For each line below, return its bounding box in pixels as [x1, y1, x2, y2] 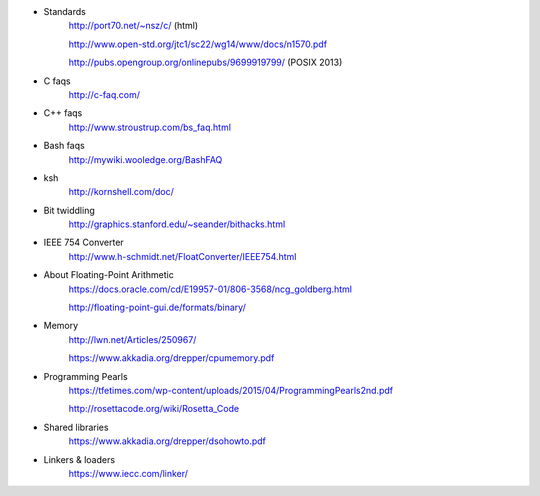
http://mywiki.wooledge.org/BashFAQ [68, 153, 223, 165]
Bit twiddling [43, 204, 95, 216]
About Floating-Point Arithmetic [43, 269, 174, 281]
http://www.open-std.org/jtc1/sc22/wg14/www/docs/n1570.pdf [68, 38, 328, 50]
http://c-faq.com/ [68, 88, 140, 100]
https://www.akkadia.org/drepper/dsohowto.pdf [68, 435, 267, 447]
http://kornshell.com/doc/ [68, 186, 175, 198]
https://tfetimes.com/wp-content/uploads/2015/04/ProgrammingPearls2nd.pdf [68, 384, 394, 396]
